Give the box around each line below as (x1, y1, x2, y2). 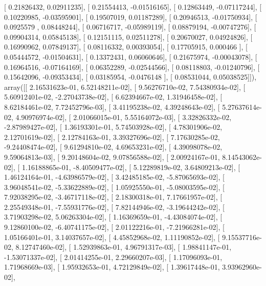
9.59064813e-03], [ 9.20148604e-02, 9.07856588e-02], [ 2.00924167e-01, (4, 151, 220, 162)
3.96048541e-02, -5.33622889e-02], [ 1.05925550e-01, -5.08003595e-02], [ (4, 181, 225, 192)
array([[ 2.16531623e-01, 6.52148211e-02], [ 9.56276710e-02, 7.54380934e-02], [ (4, 81, 246, 92)
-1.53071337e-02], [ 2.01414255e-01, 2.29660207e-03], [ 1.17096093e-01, (4, 251, 223, 262)
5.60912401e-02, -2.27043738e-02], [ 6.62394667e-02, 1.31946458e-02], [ (4, 91, 223, 102)
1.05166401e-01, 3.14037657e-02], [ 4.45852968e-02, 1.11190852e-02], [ (4, 231, 220, 242)
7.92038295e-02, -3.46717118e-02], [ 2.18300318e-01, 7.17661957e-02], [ (4, 192, 223, 202)
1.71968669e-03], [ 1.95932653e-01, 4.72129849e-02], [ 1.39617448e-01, (4, 261, 220, 272)
